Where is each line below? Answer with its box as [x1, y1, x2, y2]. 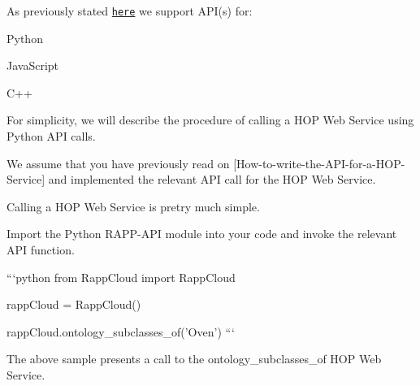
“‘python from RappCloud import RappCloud [6, 268, 236, 285]
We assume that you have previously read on [6, 154, 230, 171]
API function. [6, 241, 75, 258]
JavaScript [6, 57, 59, 74]
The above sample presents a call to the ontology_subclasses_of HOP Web [6, 350, 382, 367]
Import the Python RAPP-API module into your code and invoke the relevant [6, 225, 397, 242]
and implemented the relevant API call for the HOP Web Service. [48, 171, 376, 188]
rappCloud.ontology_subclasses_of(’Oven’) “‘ [6, 323, 235, 340]
